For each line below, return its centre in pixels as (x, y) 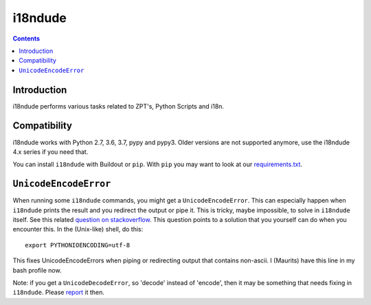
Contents (26, 38)
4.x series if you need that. (50, 152)
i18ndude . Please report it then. (58, 293)
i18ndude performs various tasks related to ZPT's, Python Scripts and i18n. (119, 106)
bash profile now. (37, 270)
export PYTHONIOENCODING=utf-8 (78, 245)
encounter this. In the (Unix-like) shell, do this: (78, 229)
